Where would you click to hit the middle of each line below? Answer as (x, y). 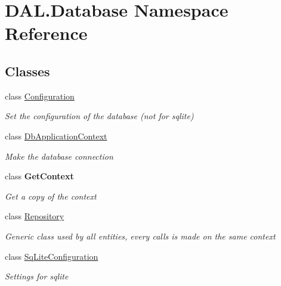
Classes (27, 71)
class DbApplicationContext (56, 136)
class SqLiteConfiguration (52, 256)
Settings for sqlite (37, 276)
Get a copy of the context (51, 196)
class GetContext (39, 176)
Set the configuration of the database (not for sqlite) (99, 116)
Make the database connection (59, 156)
